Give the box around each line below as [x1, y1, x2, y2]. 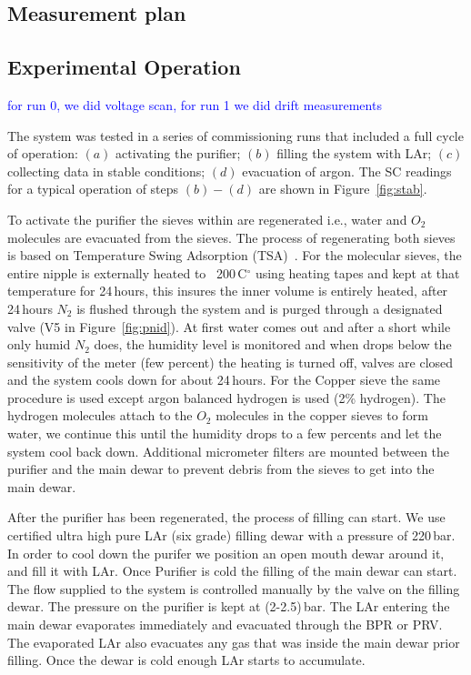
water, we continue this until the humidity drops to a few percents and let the [7, 424, 442, 443]
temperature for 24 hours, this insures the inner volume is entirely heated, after [7, 281, 448, 300]
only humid [7, 335, 71, 354]
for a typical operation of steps [7, 179, 179, 198]
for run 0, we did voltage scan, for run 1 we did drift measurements [7, 95, 382, 114]
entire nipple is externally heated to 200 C [7, 263, 247, 282]
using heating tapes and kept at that [255, 263, 460, 282]
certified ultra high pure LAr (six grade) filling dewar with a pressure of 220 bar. [7, 526, 456, 545]
